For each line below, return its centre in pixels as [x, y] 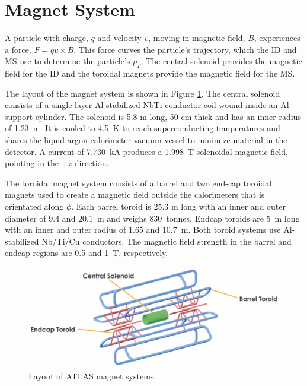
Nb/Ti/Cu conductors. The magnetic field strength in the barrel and [167, 241]
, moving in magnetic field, [197, 38]
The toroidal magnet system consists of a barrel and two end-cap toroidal [138, 183]
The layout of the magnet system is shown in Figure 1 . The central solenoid [143, 93]
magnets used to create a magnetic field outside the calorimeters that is [135, 194]
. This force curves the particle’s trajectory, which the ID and [185, 49]
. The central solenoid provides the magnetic [221, 61]
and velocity [119, 38]
